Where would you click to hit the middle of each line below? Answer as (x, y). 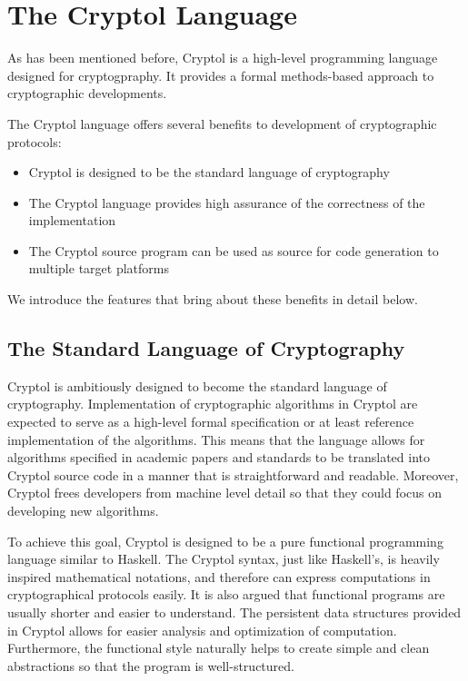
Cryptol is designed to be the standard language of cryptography (209, 172)
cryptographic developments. (87, 93)
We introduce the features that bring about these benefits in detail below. (213, 299)
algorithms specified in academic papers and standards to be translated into (219, 457)
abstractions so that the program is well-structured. (151, 665)
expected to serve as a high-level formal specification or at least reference (211, 422)
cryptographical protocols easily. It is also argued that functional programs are (226, 594)
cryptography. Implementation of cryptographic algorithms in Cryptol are (213, 404)
